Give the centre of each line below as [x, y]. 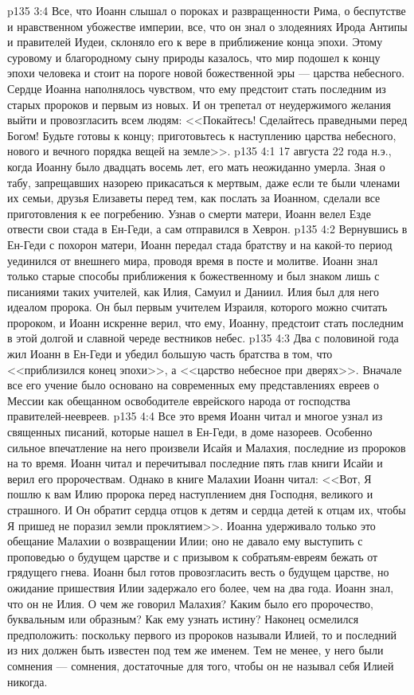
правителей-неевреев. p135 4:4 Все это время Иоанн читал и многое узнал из [195, 416]
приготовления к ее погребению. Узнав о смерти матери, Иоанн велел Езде [189, 213]
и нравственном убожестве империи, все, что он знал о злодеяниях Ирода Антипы [207, 26]
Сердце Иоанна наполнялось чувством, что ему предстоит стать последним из [197, 88]
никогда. [27, 681]
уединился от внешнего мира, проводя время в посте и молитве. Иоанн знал [193, 260]
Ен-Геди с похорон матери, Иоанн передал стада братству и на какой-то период [200, 244]
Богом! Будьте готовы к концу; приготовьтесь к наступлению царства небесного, [202, 135]
